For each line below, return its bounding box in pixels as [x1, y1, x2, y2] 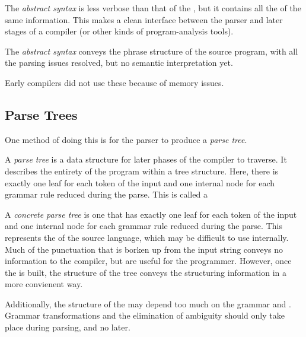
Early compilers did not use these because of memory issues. [5, 76, 224, 88]
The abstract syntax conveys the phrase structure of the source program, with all [5, 44, 298, 57]
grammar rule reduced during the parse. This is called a [5, 188, 208, 201]
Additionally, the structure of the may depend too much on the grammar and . [5, 297, 291, 310]
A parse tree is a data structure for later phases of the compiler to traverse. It [5, 153, 287, 166]
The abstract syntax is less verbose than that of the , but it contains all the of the [5, 2, 301, 14]
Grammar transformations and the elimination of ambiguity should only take [5, 309, 285, 322]
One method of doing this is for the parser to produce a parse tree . [5, 133, 247, 145]
